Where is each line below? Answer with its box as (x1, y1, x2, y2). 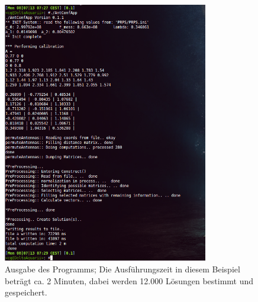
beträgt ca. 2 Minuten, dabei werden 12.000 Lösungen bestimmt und (5, 274, 254, 287)
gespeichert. (5, 286, 47, 298)
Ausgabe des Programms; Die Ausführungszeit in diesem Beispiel (5, 262, 240, 275)
